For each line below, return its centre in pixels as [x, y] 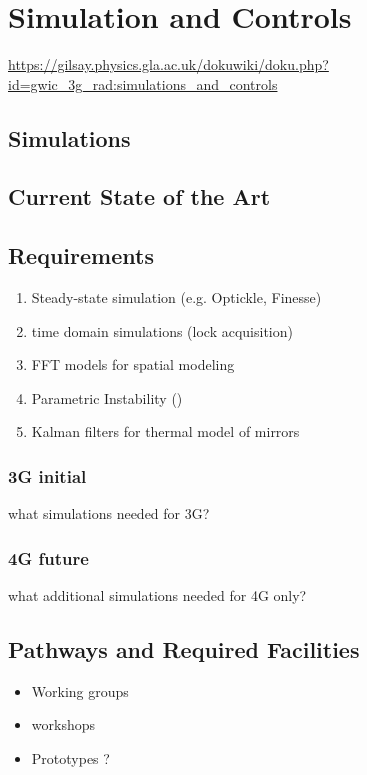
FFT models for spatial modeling [133, 364]
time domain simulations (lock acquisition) [162, 330]
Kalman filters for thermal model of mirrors [165, 431]
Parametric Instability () [107, 397]
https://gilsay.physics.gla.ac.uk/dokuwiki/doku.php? [168, 64]
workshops [63, 724]
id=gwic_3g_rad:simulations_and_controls [143, 83]
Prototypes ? [70, 758]
